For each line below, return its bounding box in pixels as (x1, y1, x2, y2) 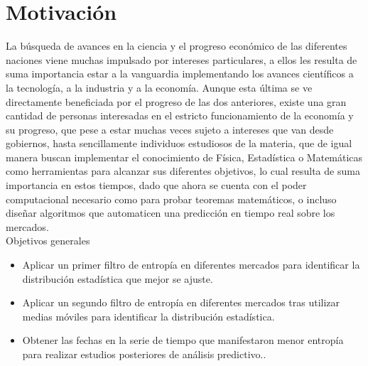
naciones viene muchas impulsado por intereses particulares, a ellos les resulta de (6, 52, 357, 67)
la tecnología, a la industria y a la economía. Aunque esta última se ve (6, 80, 313, 95)
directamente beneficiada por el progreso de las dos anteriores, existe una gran (6, 94, 347, 109)
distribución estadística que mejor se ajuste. (22, 271, 213, 286)
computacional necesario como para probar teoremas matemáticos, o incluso (6, 191, 337, 206)
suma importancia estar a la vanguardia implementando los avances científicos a (6, 66, 354, 81)
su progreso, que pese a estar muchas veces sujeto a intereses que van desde (6, 122, 334, 136)
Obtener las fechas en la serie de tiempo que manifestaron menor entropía (22, 333, 344, 348)
